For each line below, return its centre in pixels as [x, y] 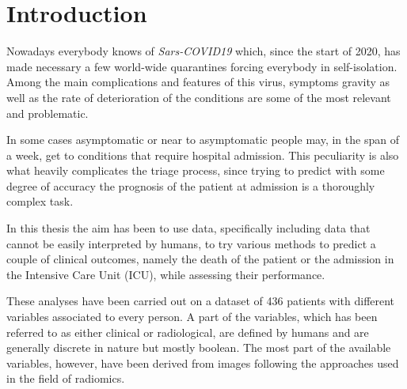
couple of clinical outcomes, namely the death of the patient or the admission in [200, 259]
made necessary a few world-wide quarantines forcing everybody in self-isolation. [202, 66]
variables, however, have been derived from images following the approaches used [203, 363]
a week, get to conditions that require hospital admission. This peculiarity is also [203, 155]
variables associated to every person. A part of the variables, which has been [192, 317]
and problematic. [48, 113]
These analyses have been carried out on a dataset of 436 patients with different [201, 301]
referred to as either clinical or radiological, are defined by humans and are [188, 332]
